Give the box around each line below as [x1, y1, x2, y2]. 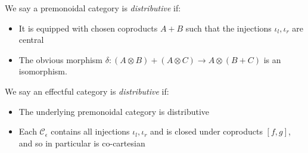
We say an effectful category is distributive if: [5, 85, 169, 97]
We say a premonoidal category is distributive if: [5, 2, 181, 14]
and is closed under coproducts [150, 125, 263, 138]
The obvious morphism [18, 53, 102, 65]
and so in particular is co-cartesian [18, 136, 145, 149]
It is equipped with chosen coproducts [18, 21, 158, 34]
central [18, 33, 44, 46]
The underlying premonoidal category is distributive [18, 105, 210, 117]
